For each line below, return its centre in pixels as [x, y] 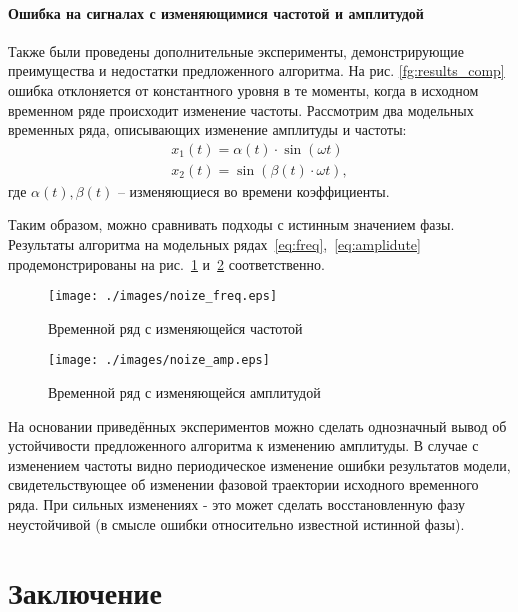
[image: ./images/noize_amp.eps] [159, 360]
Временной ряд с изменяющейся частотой [175, 327]
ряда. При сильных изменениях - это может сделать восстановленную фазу [236, 504]
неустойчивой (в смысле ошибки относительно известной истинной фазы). [236, 523]
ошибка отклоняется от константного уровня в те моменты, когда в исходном [243, 89]
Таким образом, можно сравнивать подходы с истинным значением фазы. [231, 224]
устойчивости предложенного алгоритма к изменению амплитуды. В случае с [243, 445]
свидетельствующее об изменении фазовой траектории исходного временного [243, 484]
